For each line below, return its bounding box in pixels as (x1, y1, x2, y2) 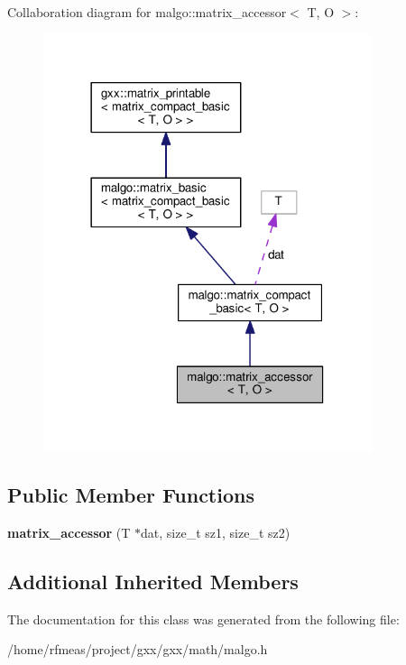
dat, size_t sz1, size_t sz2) (141, 522, 291, 541)
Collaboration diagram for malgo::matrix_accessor (7, 3, 287, 21)
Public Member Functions (7, 481, 254, 509)
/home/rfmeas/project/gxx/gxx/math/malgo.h (7, 640, 268, 659)
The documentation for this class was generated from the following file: (7, 609, 400, 628)
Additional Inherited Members (7, 567, 299, 595)
